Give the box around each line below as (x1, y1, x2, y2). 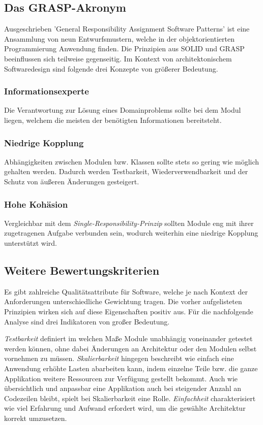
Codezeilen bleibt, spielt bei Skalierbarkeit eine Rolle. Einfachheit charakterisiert (4, 393, 256, 403)
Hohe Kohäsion (4, 198, 68, 210)
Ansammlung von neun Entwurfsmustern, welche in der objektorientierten (4, 33, 235, 44)
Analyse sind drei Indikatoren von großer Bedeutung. (4, 316, 170, 326)
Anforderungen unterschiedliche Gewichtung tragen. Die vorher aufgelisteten (4, 296, 242, 307)
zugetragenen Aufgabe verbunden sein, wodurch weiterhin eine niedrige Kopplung (4, 227, 258, 238)
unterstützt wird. (4, 237, 57, 248)
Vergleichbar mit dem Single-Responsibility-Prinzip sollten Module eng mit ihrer (4, 217, 254, 228)
